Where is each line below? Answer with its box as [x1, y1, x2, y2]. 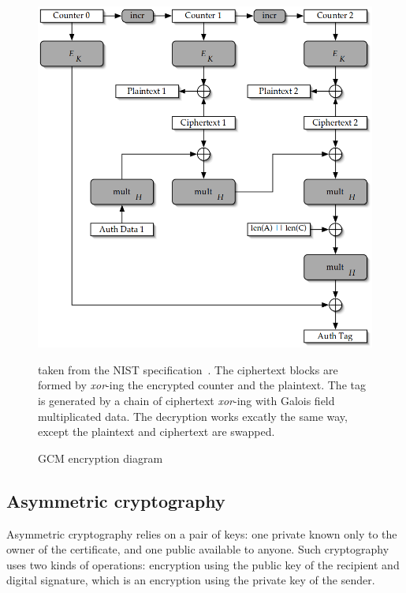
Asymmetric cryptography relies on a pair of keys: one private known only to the [6, 525, 397, 542]
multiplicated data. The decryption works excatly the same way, [38, 407, 348, 424]
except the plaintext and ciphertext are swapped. [38, 423, 275, 440]
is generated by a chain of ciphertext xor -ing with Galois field [38, 392, 335, 409]
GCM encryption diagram [38, 449, 163, 466]
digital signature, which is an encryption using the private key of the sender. [6, 572, 375, 588]
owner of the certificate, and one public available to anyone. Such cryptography [6, 541, 389, 557]
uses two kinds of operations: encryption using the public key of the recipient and [6, 556, 400, 572]
